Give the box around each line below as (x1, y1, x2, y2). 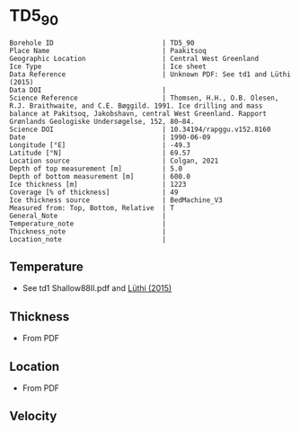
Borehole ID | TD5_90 (9, 38, 195, 48)
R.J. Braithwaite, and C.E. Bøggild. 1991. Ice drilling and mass (9, 101, 263, 110)
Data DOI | (9, 85, 167, 94)
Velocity (9, 409, 57, 424)
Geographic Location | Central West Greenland (9, 54, 259, 63)
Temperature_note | (9, 219, 167, 228)
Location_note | (9, 234, 167, 243)
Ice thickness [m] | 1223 (9, 180, 187, 189)
